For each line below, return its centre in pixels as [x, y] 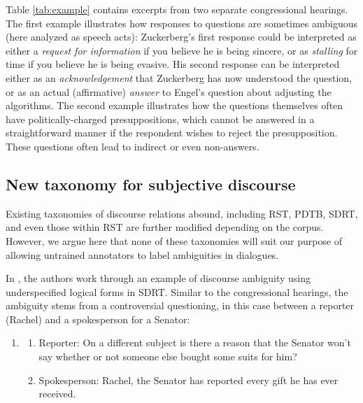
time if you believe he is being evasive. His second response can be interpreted [173, 64]
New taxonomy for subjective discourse [151, 184]
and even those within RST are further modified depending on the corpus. [165, 227]
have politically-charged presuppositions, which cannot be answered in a [160, 119]
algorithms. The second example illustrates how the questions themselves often [175, 105]
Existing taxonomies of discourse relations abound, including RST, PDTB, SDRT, [182, 213]
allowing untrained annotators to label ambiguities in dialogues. [142, 254]
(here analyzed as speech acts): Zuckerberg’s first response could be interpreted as [181, 37]
